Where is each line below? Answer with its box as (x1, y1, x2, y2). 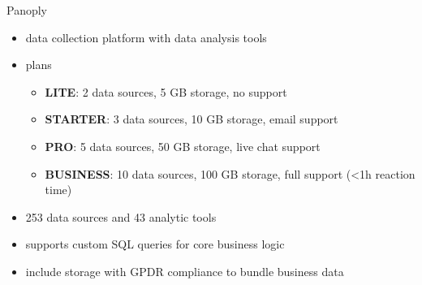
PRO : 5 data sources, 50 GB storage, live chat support (45, 137, 321, 154)
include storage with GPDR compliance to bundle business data (25, 262, 344, 279)
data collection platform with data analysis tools (25, 28, 267, 45)
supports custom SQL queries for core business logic (25, 235, 285, 253)
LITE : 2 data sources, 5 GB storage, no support (45, 83, 287, 100)
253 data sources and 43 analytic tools (25, 208, 217, 225)
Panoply (6, 2, 47, 18)
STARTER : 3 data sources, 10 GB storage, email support (45, 110, 338, 127)
